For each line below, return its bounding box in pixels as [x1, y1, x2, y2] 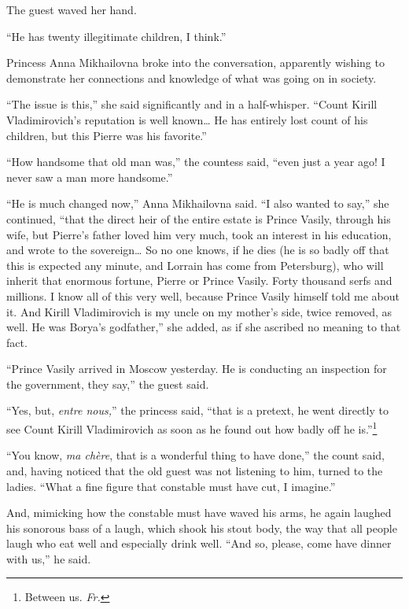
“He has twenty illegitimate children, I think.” [6, 28, 227, 44]
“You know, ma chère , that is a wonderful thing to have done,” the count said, [6, 447, 385, 463]
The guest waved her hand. [6, 2, 137, 17]
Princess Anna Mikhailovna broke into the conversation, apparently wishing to [6, 54, 385, 71]
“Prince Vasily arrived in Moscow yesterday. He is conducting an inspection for [6, 360, 387, 377]
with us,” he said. [6, 550, 91, 567]
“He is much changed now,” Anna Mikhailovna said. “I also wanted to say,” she [6, 195, 389, 212]
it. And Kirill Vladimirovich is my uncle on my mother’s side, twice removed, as [6, 303, 392, 319]
